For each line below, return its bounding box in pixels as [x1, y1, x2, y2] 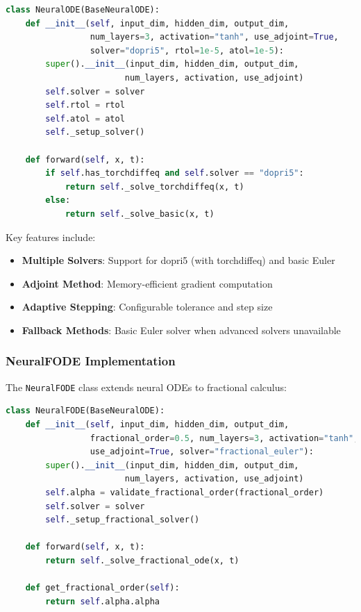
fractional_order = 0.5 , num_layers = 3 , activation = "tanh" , [90, 433, 359, 443]
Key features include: [6, 229, 96, 244]
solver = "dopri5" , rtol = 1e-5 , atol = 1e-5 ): [90, 45, 284, 56]
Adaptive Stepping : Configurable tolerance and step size [22, 299, 273, 314]
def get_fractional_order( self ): [25, 583, 180, 593]
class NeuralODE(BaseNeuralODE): [6, 5, 160, 15]
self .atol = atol [45, 113, 125, 124]
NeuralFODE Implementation [6, 352, 176, 370]
